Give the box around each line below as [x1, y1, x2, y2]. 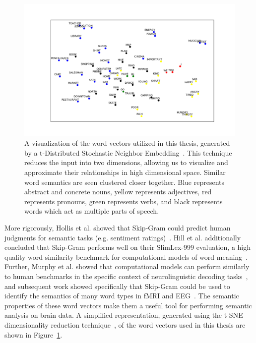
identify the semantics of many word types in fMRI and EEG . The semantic [4, 290, 239, 301]
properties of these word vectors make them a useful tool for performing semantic [4, 300, 252, 310]
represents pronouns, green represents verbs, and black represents [24, 196, 223, 206]
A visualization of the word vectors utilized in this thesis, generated [24, 138, 230, 148]
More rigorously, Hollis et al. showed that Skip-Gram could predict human [4, 223, 231, 232]
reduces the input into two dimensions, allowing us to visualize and [24, 157, 228, 168]
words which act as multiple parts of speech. [24, 206, 159, 216]
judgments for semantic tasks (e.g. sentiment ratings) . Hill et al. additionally [4, 232, 241, 242]
